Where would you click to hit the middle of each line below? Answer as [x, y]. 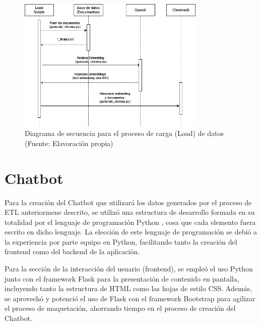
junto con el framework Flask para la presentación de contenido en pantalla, [122, 278]
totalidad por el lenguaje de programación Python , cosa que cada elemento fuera [130, 222]
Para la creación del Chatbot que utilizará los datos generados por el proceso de [128, 202]
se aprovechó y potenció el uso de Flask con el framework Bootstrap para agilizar [130, 298]
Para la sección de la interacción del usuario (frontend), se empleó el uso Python [129, 269]
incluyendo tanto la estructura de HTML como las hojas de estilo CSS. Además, [128, 288]
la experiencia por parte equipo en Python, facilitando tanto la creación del [121, 241]
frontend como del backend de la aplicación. [72, 251]
